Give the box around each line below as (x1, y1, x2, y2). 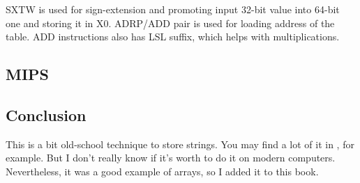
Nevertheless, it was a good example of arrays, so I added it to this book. (6, 164, 319, 178)
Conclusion (6, 104, 87, 125)
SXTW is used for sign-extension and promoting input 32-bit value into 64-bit (6, 2, 340, 16)
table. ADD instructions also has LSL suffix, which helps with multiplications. (6, 29, 340, 44)
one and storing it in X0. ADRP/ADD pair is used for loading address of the (6, 15, 335, 30)
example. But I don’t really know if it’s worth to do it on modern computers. (6, 150, 336, 165)
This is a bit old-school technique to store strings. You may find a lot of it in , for (6, 136, 354, 151)
